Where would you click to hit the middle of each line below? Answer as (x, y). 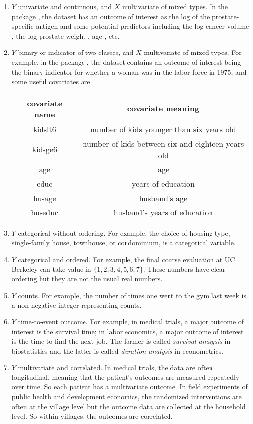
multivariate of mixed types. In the (175, 6)
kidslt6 (44, 129)
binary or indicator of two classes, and (76, 52)
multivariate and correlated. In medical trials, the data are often (115, 367)
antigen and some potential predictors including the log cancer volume (142, 26)
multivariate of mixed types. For (193, 52)
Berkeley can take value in (51, 269)
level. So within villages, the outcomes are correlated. (92, 416)
